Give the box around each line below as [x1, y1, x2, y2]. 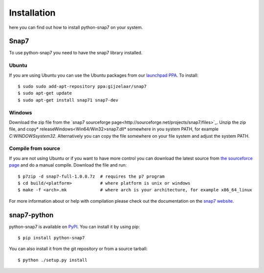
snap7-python [9, 210, 54, 219]
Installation [9, 7, 56, 18]
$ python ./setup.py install [18, 257, 88, 263]
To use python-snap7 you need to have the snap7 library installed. [9, 50, 143, 56]
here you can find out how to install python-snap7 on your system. [9, 24, 143, 30]
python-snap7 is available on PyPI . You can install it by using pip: [9, 224, 140, 230]
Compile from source [9, 145, 61, 152]
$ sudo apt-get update [18, 90, 72, 96]
